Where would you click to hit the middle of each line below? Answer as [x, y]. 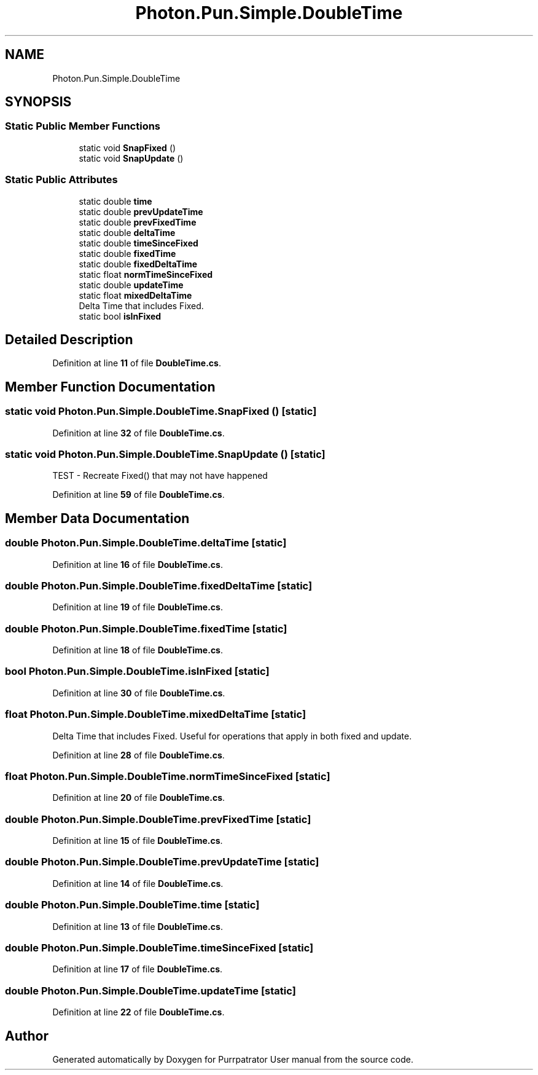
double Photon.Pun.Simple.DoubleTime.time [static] [132, 905]
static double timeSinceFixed [138, 243]
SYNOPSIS [38, 102]
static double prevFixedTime [138, 222]
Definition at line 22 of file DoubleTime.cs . [138, 1012]
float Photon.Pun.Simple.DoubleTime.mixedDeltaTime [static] [156, 715]
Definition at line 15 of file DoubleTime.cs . [138, 841]
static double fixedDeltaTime [138, 264]
